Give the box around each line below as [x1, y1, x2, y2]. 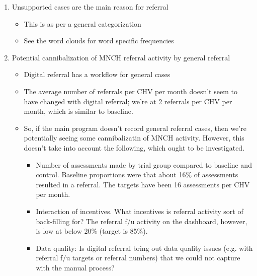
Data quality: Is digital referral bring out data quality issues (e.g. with [36, 242, 253, 253]
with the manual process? [36, 262, 115, 272]
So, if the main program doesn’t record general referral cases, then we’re [24, 122, 246, 133]
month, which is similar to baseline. [24, 106, 133, 116]
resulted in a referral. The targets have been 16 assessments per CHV [36, 179, 250, 189]
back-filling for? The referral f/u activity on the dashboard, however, [36, 216, 247, 226]
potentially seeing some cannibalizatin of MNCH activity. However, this [24, 132, 244, 143]
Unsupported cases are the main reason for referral [12, 2, 168, 12]
